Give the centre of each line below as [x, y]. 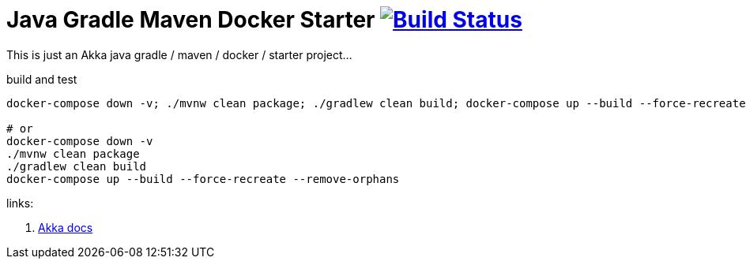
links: [20, 203]
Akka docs [66, 227]
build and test [42, 79]
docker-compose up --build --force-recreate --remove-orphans [203, 179]
